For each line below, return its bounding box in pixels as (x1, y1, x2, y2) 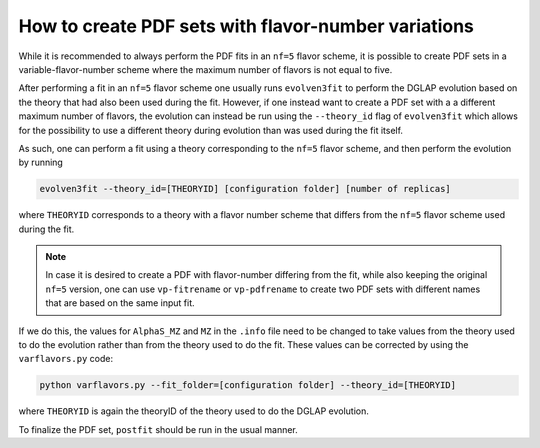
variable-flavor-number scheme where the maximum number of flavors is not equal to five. (18, 63, 393, 75)
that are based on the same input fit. (45, 297, 195, 309)
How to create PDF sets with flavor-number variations (18, 15, 475, 37)
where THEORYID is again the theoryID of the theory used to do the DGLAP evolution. (18, 405, 370, 417)
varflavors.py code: (18, 353, 114, 365)
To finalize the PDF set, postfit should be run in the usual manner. (18, 423, 299, 435)
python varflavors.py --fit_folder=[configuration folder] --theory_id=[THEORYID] (39, 380, 457, 391)
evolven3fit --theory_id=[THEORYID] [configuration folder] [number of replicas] (39, 183, 452, 195)
